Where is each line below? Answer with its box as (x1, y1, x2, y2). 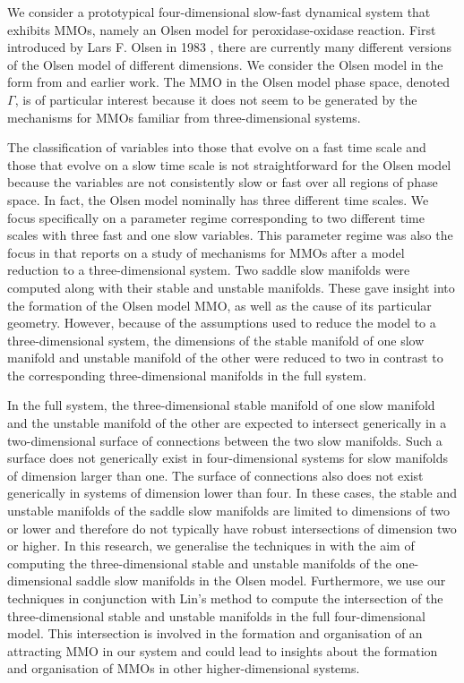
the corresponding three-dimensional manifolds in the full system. (7, 365, 367, 384)
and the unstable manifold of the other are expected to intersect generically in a (7, 414, 447, 432)
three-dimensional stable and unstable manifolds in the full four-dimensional (7, 606, 425, 625)
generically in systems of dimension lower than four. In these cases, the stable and (7, 483, 457, 502)
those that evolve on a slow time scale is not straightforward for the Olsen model (7, 155, 451, 174)
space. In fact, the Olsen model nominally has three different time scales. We (7, 190, 429, 209)
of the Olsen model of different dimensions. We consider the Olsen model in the (7, 55, 443, 73)
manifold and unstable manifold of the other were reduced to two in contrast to (7, 348, 443, 367)
